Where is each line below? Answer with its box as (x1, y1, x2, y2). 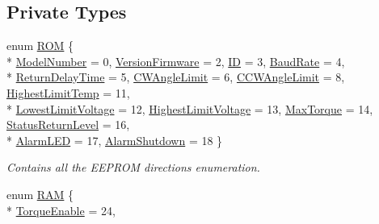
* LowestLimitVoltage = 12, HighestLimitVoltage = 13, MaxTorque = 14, (6, 100, 373, 117)
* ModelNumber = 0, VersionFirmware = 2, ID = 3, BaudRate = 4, (6, 52, 345, 69)
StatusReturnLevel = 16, (6, 116, 130, 133)
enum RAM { (6, 185, 74, 202)
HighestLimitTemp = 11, (6, 84, 130, 101)
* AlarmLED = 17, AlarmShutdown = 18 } (6, 131, 223, 148)
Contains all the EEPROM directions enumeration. (6, 159, 260, 176)
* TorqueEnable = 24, (6, 201, 116, 218)
